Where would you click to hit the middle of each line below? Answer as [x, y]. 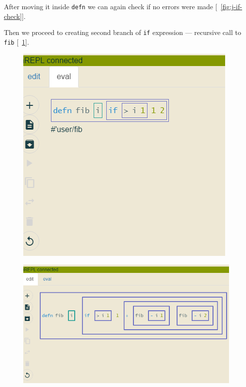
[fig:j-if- [231, 6]
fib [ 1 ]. [16, 42]
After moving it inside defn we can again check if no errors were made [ [111, 6]
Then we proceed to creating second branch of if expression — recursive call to [123, 32]
